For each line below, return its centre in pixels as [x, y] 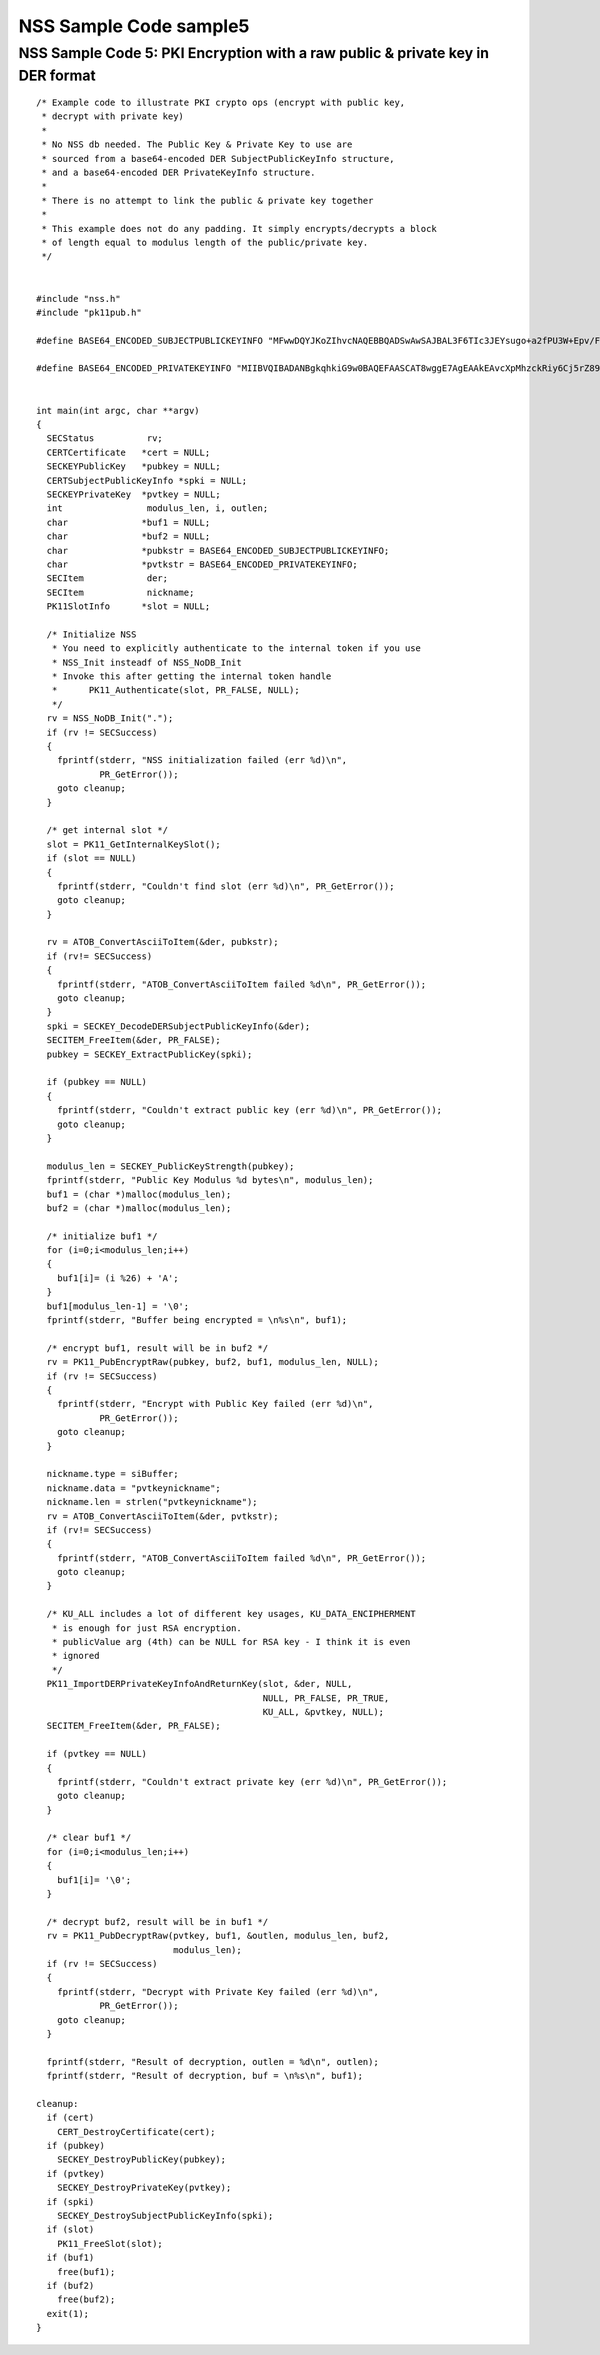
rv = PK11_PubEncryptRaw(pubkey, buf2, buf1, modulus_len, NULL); [212, 1362]
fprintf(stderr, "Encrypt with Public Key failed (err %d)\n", [215, 1404]
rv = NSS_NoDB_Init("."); [110, 718]
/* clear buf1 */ [89, 1838]
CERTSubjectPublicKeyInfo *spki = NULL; [147, 480]
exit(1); [68, 2313]
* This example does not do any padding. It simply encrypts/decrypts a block [239, 228]
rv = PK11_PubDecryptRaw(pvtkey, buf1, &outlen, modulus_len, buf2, [218, 1936]
